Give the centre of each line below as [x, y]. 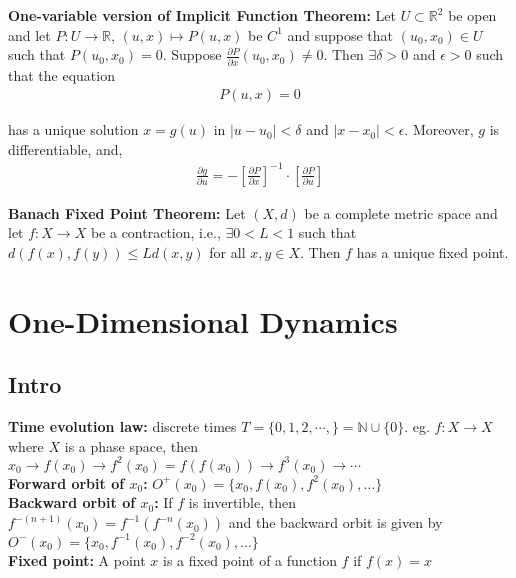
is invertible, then [242, 502]
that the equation [61, 74]
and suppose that [340, 34]
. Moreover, [439, 129]
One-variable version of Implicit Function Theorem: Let [202, 15]
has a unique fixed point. [432, 252]
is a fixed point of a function [250, 559]
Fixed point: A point [77, 559]
